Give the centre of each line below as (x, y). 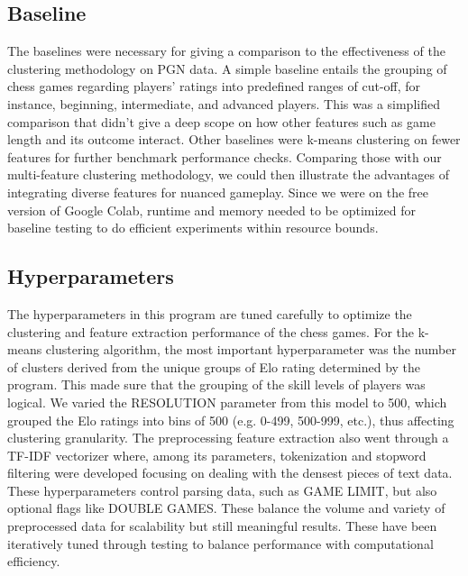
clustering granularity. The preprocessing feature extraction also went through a (228, 438)
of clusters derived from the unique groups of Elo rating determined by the (214, 366)
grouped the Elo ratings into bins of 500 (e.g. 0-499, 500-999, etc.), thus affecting (231, 420)
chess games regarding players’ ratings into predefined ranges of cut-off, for (214, 86)
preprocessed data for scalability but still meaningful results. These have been (222, 526)
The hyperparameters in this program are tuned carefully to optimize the (210, 313)
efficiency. (34, 561)
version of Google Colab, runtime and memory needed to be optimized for (211, 210)
